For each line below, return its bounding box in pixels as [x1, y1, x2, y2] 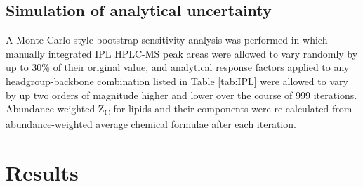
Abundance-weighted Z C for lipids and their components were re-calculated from [6, 101, 352, 117]
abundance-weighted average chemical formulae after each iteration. [6, 117, 296, 131]
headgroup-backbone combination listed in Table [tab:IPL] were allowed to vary [6, 73, 348, 88]
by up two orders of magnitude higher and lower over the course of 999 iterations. [6, 87, 357, 102]
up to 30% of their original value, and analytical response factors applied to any [6, 60, 350, 75]
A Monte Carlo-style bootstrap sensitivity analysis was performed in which [6, 32, 328, 47]
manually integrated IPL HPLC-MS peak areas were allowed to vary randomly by [6, 46, 358, 60]
